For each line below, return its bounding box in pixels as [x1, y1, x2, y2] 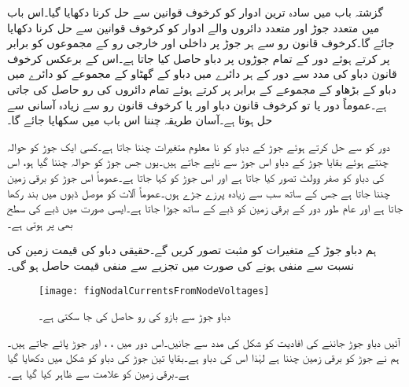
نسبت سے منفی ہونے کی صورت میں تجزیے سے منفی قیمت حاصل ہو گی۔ [7, 256, 355, 273]
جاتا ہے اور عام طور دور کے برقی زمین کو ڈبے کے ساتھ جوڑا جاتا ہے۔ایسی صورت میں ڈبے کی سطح [7, 200, 403, 216]
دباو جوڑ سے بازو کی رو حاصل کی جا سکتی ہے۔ [39, 308, 231, 324]
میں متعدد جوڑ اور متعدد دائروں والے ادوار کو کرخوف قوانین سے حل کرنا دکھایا [7, 19, 380, 35]
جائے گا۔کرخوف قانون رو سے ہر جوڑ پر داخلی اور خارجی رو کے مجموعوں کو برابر [7, 35, 395, 51]
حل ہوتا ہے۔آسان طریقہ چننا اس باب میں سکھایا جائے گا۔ [7, 112, 273, 128]
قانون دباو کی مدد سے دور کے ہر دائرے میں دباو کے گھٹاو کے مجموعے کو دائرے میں [7, 65, 397, 82]
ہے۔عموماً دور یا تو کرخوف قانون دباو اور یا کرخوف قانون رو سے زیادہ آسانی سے [7, 96, 387, 112]
